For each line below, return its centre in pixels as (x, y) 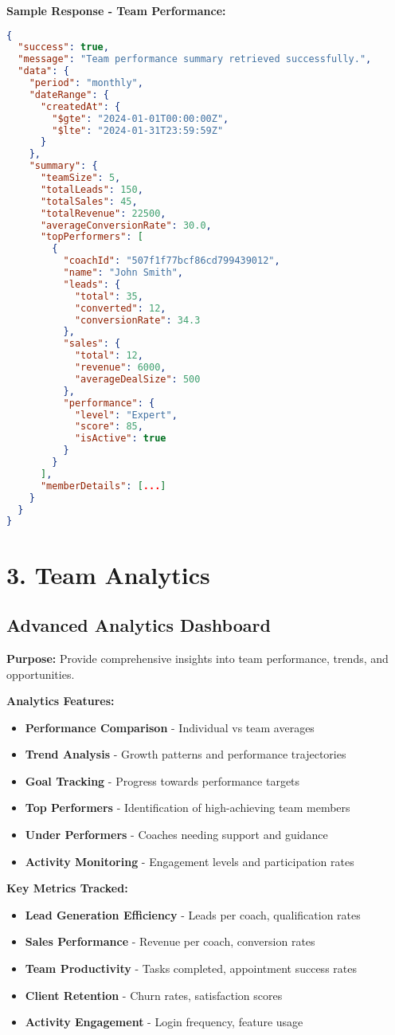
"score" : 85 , (109, 427)
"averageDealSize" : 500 (137, 379)
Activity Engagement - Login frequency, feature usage (164, 1022)
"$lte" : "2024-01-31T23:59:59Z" (138, 130)
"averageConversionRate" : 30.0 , (126, 225)
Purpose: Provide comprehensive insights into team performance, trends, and (197, 658)
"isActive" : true (120, 439)
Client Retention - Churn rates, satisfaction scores (154, 995)
